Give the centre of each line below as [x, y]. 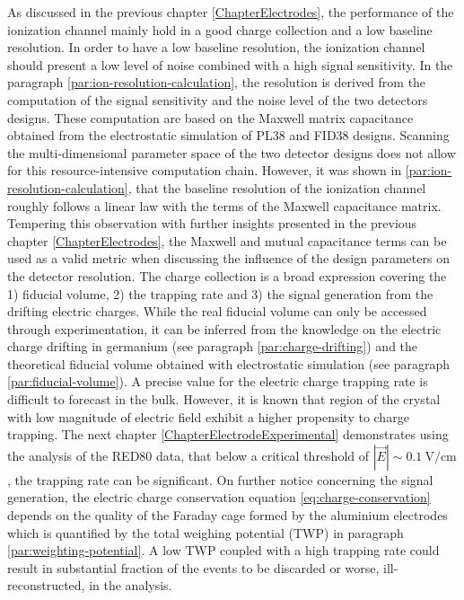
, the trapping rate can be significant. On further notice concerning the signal [220, 479]
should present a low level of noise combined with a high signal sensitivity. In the [230, 64]
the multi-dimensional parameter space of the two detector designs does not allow [232, 152]
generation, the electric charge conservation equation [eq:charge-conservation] [219, 497]
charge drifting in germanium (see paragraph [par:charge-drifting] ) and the [213, 346]
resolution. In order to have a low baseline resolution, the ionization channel [216, 47]
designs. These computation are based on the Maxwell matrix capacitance [210, 117]
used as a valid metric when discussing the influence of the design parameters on [228, 258]
